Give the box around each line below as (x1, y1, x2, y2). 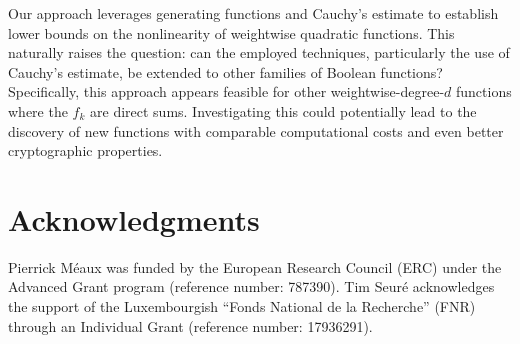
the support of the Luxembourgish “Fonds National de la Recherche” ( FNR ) (8, 296, 476, 317)
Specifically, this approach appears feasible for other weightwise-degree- (8, 81, 445, 102)
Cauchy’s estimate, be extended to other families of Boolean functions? (8, 61, 443, 82)
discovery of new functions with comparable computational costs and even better (8, 120, 504, 141)
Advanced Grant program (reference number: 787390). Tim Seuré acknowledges (8, 276, 495, 297)
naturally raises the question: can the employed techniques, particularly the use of (8, 42, 510, 63)
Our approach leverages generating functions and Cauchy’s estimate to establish (8, 3, 499, 23)
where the (8, 100, 68, 121)
